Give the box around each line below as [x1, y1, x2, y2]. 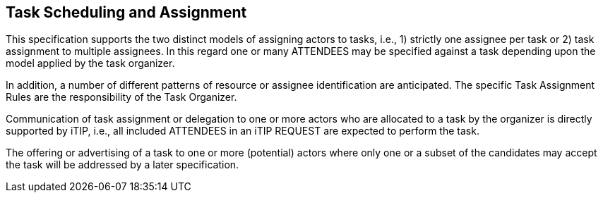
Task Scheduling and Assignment [6, 4, 247, 21]
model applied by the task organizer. [6, 57, 175, 70]
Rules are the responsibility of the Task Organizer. [6, 91, 237, 104]
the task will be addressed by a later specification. [6, 159, 239, 171]
